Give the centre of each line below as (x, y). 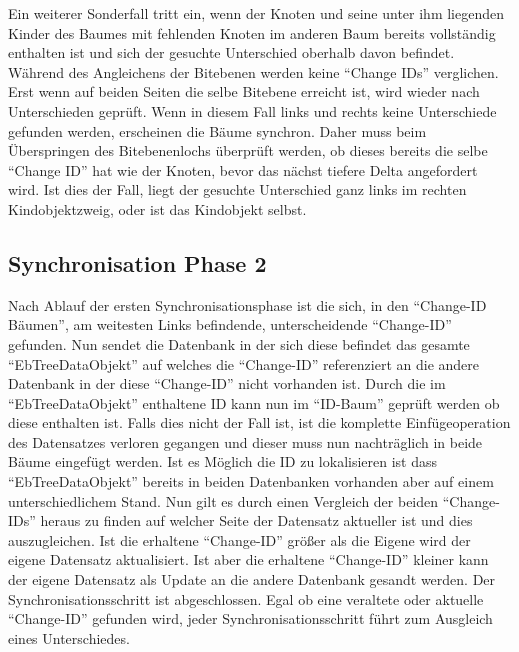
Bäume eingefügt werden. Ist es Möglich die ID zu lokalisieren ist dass (223, 461)
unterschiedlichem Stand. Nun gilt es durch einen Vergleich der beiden (223, 500)
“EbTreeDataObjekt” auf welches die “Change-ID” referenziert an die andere (244, 363)
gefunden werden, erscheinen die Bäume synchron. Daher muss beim (217, 130)
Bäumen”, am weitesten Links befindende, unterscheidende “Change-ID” (230, 324)
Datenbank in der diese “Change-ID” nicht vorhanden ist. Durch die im (227, 383)
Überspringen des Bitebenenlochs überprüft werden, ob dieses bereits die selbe (248, 150)
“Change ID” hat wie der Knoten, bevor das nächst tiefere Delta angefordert (243, 169)
